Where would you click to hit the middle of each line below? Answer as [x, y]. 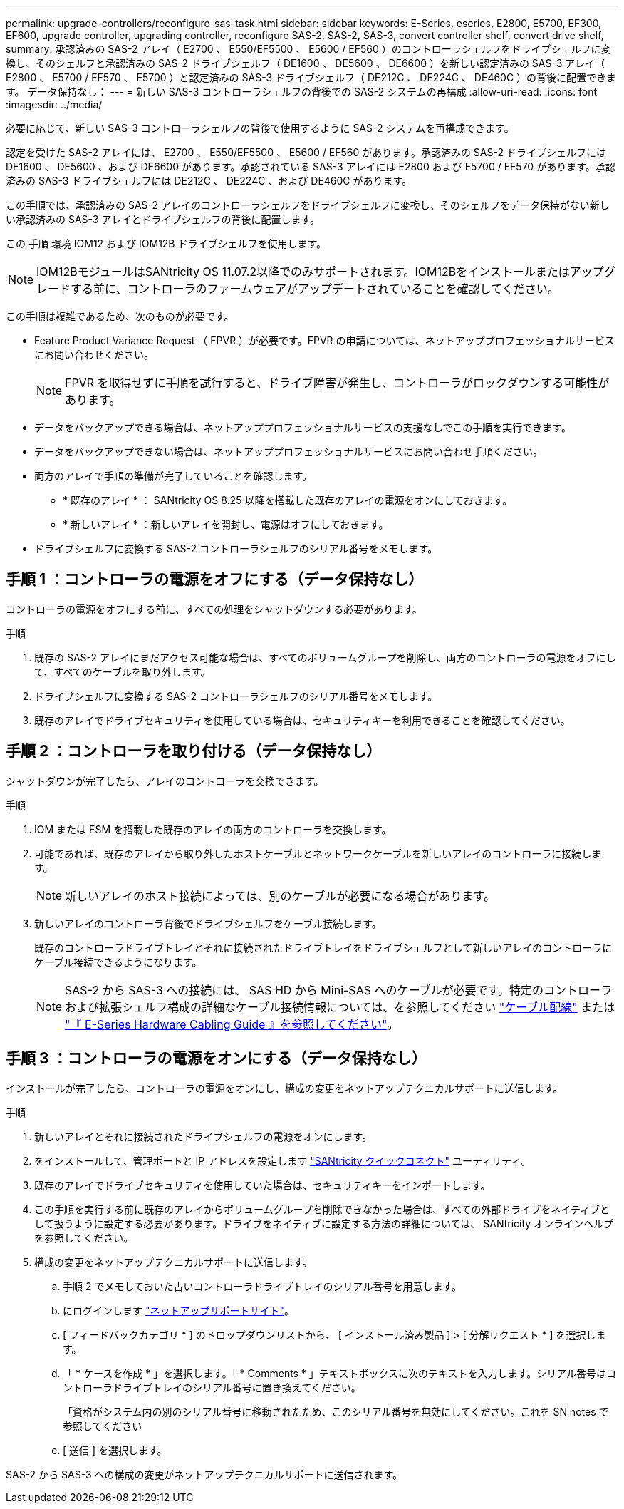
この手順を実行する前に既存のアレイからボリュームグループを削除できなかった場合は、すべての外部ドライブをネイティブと [322, 1209]
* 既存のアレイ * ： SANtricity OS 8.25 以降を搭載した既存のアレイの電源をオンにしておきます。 [288, 500]
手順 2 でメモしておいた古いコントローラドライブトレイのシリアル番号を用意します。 [262, 1286]
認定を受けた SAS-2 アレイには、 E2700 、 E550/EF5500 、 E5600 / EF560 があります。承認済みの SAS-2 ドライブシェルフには [306, 152]
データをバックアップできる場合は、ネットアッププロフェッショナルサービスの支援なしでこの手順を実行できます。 [303, 427]
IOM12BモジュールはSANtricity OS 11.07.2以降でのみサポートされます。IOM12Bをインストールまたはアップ [320, 272]
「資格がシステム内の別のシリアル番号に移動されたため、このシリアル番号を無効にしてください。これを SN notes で [336, 1411]
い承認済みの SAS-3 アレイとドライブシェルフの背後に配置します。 [163, 219]
